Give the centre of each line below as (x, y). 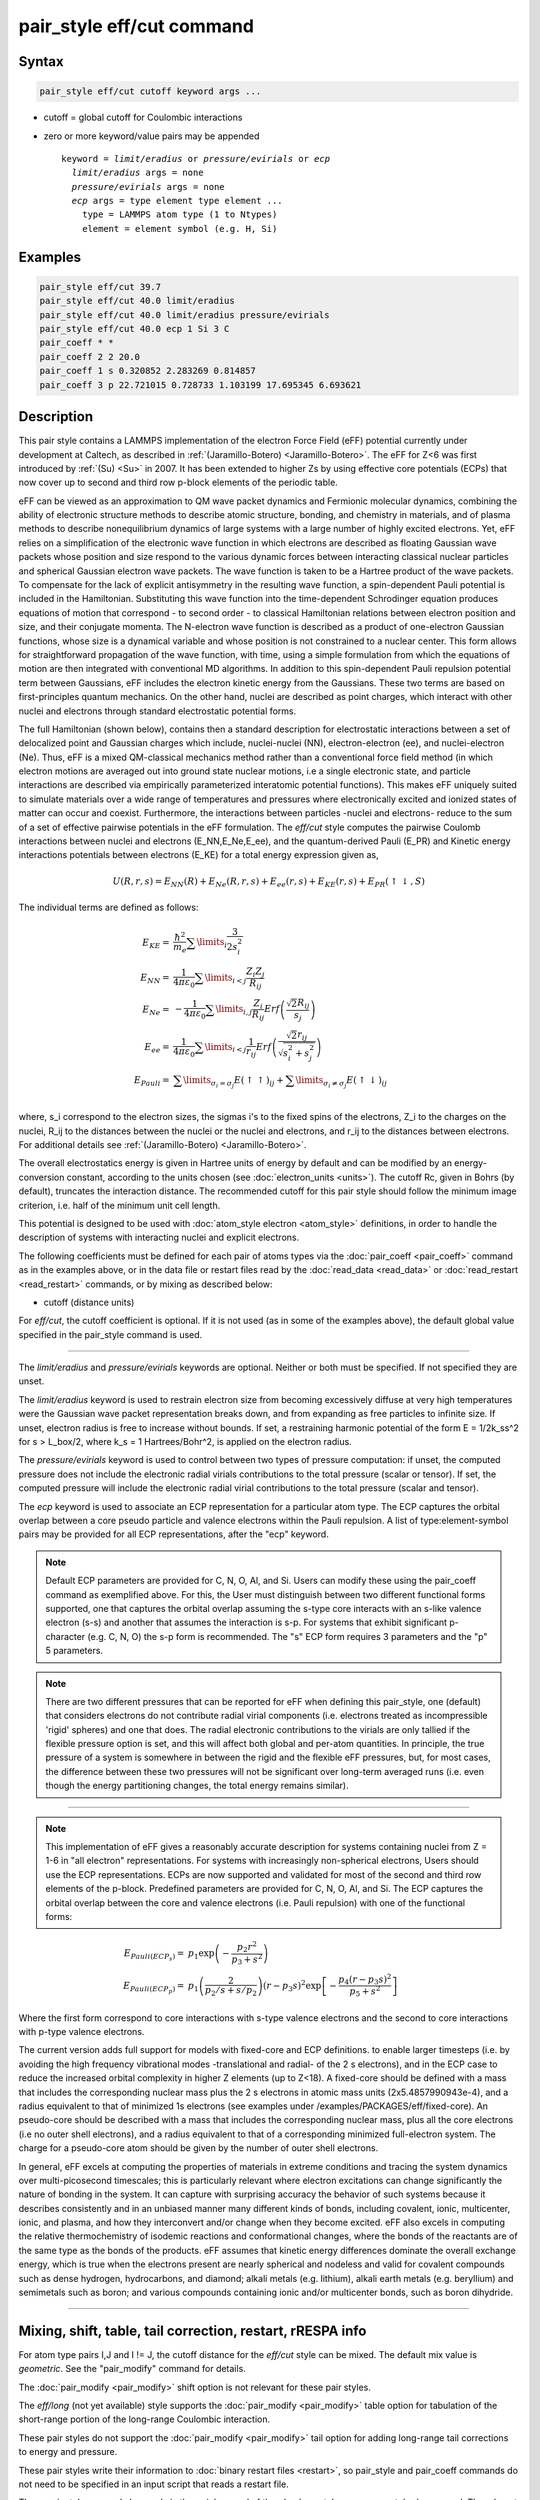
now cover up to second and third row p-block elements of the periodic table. (178, 482)
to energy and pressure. (68, 2452)
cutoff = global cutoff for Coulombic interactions (143, 117)
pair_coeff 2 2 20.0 (89, 356)
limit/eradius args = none (137, 173)
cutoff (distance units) (89, 1302)
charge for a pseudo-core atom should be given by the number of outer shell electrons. (198, 2148)
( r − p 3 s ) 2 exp (292, 1986)
